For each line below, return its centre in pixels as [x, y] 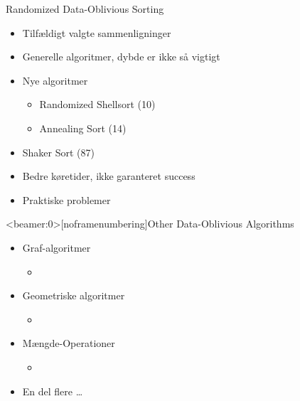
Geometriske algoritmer [74, 295]
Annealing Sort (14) [83, 128]
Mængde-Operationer [69, 343]
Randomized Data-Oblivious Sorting [85, 9]
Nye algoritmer [55, 80]
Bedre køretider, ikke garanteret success [109, 176]
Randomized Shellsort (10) [97, 104]
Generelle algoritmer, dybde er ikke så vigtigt [121, 57]
